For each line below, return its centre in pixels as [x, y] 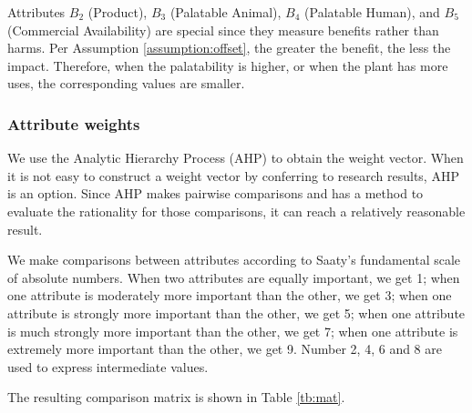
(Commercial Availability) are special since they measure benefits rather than [223, 30]
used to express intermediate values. [108, 366]
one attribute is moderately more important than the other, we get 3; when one [230, 295]
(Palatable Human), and [372, 12]
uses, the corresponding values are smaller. [126, 83]
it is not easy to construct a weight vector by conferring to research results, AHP [233, 175]
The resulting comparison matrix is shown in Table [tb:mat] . [176, 397]
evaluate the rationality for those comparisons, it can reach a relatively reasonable [236, 211]
